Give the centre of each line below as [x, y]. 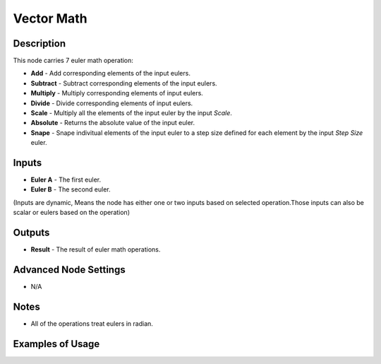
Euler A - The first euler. [66, 180]
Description [40, 43]
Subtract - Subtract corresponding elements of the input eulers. [124, 83]
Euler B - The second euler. [71, 189]
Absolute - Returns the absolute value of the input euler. [113, 123]
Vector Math [50, 18]
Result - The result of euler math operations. [96, 249]
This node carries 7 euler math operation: [73, 61]
